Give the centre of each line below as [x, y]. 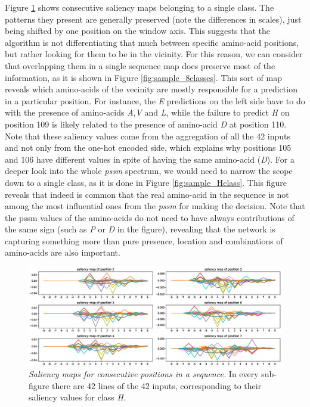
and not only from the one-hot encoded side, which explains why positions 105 [148, 147]
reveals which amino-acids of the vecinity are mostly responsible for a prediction [151, 89]
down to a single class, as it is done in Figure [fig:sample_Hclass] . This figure [146, 182]
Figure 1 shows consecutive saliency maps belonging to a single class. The [139, 7]
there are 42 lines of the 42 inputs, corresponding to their [156, 385]
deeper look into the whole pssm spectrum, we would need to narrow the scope [149, 171]
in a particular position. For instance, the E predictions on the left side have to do [155, 100]
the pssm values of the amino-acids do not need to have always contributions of [150, 217]
